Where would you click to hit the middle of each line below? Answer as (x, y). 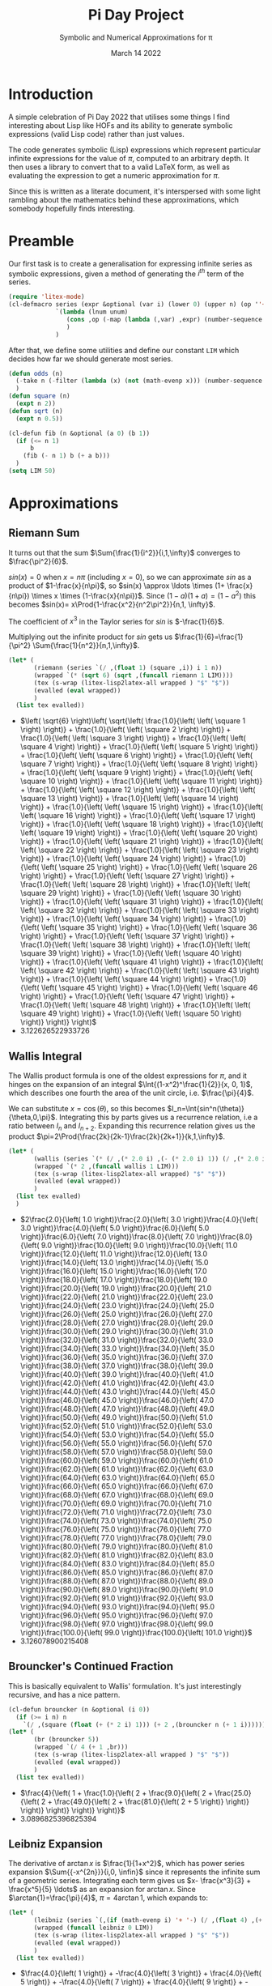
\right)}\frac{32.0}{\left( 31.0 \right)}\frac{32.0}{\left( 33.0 (117, 1340)
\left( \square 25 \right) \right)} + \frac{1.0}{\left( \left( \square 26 (149, 867)
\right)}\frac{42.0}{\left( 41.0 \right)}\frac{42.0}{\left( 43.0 (117, 1383)
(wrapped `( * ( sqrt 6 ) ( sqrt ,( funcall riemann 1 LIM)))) (133, 675)
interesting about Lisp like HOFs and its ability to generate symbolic (121, 125)
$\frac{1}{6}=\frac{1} (209, 637)
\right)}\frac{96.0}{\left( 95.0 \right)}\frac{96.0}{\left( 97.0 (116, 1615)
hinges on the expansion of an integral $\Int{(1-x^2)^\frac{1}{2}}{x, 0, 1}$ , (131, 1085)
